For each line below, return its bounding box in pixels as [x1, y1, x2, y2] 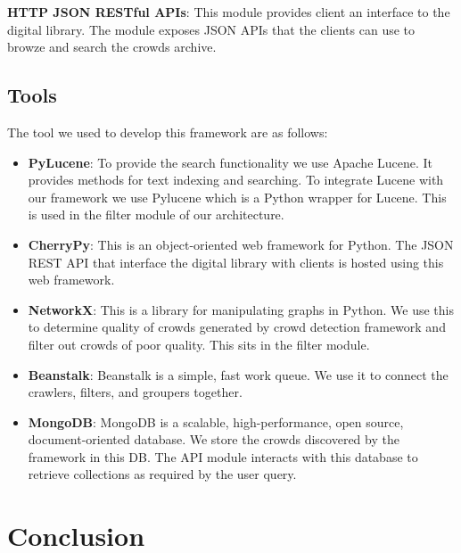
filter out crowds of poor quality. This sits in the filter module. [28, 334, 370, 353]
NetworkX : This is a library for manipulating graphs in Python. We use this [28, 300, 454, 318]
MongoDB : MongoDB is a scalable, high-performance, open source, [28, 412, 404, 431]
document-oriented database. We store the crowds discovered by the [28, 430, 399, 449]
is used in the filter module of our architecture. [28, 205, 284, 224]
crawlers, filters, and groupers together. [28, 383, 243, 401]
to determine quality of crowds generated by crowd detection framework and [28, 318, 446, 336]
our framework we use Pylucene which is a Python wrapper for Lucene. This [28, 187, 447, 206]
